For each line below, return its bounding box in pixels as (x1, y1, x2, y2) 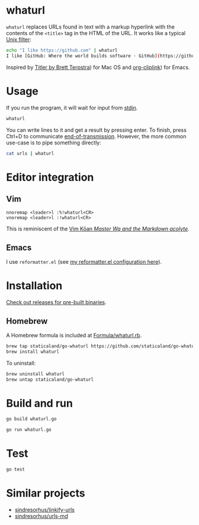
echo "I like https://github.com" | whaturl (6, 47, 118, 53)
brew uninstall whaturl (6, 371, 65, 377)
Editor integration (6, 170, 94, 184)
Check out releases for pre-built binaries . (6, 299, 107, 306)
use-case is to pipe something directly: (6, 139, 102, 146)
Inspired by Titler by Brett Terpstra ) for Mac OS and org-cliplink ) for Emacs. (6, 64, 190, 71)
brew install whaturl (6, 349, 60, 355)
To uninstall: (6, 359, 36, 366)
